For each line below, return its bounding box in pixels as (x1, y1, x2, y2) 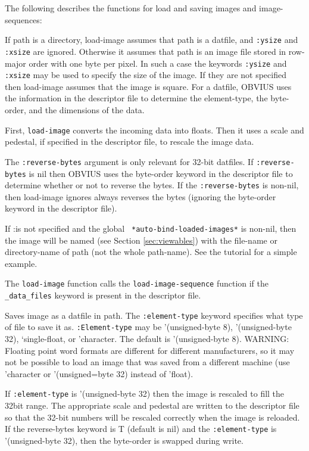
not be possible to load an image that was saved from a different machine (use (5, 356, 290, 368)
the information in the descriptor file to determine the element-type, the (5, 92, 268, 104)
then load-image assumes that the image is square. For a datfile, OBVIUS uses (5, 80, 292, 92)
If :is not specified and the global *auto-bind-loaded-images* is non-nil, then (5, 222, 296, 234)
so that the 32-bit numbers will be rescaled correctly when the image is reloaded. (5, 410, 300, 423)
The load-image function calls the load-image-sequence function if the (5, 277, 269, 290)
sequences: (5, 13, 42, 26)
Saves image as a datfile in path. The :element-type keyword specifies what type (5, 309, 303, 321)
